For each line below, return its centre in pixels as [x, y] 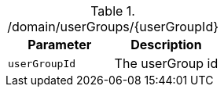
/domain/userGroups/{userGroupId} [113, 27]
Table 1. [113, 11]
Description [166, 45]
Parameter [60, 45]
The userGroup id [166, 63]
